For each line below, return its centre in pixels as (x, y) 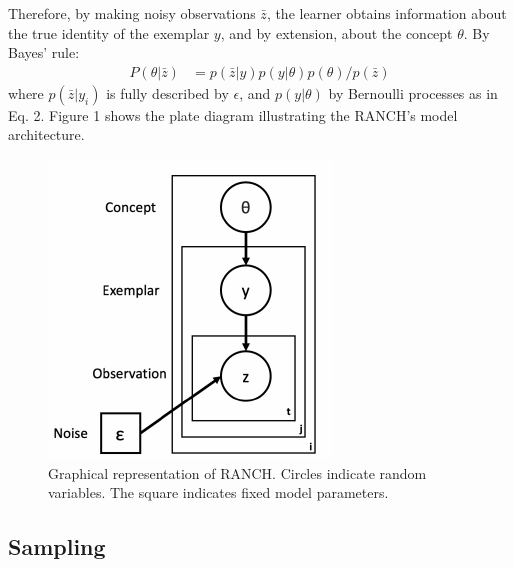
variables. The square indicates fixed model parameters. (218, 492)
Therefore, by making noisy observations (132, 13)
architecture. (46, 134)
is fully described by (167, 92)
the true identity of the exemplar (109, 32)
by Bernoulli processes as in (413, 92)
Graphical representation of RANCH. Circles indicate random (237, 472)
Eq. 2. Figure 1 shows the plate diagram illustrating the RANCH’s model (233, 114)
